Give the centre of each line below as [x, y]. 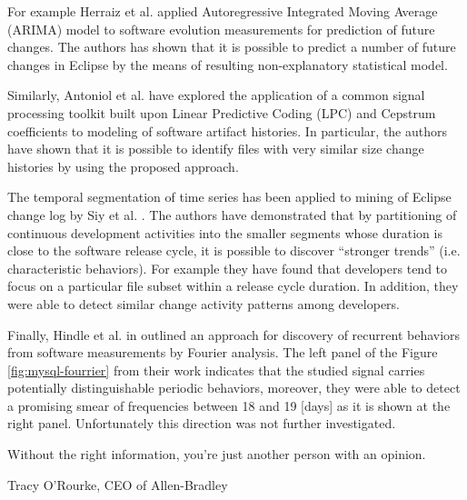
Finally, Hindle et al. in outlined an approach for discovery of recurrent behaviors [234, 334]
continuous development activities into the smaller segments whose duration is [225, 232]
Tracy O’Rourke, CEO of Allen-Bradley [118, 484]
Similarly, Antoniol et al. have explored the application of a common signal [216, 95]
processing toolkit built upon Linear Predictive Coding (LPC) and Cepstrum [222, 112]
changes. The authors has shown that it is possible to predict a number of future [232, 47]
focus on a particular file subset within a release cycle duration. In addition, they [233, 286]
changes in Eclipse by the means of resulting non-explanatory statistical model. [228, 64]
